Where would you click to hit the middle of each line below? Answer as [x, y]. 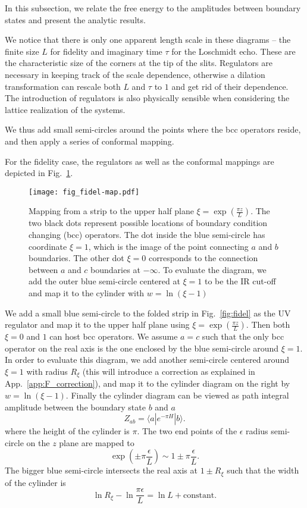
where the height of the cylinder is [67, 431]
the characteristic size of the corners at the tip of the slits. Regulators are [139, 63]
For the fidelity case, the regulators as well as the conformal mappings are [140, 161]
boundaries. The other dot [76, 258]
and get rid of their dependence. [230, 86]
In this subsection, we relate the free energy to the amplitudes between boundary [153, 8]
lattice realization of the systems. [65, 109]
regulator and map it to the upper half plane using [97, 324]
